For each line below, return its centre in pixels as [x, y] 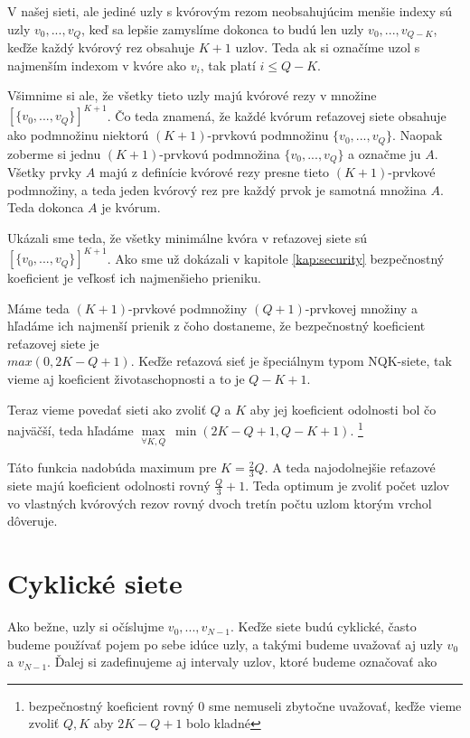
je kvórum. [131, 207]
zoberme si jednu [54, 153]
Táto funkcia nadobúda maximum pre [112, 467]
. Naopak [418, 135]
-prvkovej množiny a [361, 308]
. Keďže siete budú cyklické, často [323, 626]
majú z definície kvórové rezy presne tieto [215, 172]
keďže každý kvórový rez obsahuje [101, 47]
